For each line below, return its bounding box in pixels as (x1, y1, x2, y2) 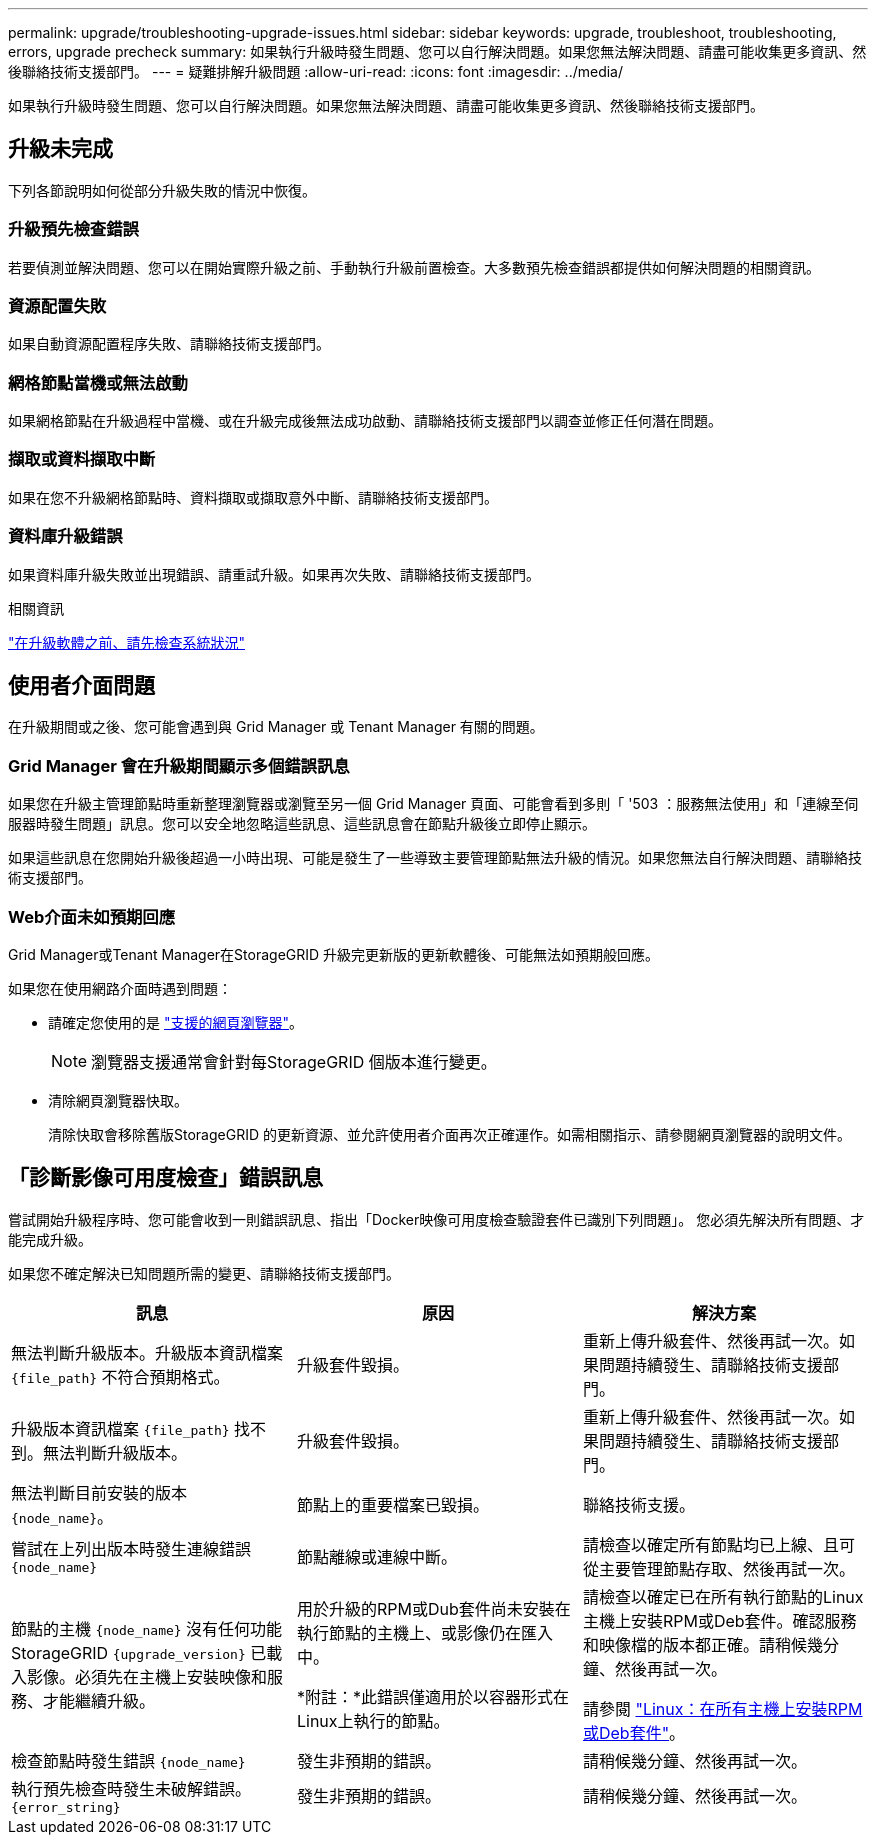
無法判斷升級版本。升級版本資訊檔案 (11, 1342, 284, 1363)
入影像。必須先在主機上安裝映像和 (11, 1666, 268, 1687)
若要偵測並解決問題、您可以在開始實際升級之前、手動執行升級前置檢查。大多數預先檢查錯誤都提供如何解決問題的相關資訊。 (8, 258, 820, 276)
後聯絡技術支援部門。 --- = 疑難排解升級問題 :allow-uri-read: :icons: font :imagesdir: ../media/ (8, 63, 624, 80)
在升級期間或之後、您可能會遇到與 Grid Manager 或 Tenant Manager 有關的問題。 (8, 718, 544, 736)
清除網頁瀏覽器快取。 (48, 1091, 188, 1109)
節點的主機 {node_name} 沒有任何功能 (11, 1618, 283, 1639)
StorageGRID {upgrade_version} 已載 (11, 1642, 283, 1663)
